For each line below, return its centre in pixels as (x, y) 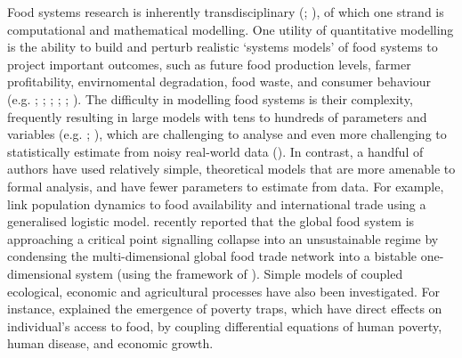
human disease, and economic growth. (110, 343)
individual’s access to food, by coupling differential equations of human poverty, (225, 325)
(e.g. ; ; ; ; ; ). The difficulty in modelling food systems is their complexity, (210, 98)
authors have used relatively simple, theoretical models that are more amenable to (231, 169)
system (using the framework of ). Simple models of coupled (239, 273)
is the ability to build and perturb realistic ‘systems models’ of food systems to (223, 47)
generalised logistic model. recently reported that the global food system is (211, 221)
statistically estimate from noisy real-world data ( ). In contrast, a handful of (215, 151)
